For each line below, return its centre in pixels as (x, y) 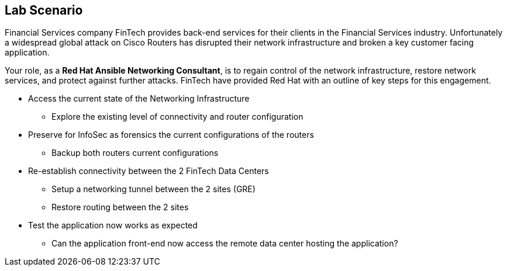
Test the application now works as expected (113, 225)
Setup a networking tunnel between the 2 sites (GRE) (154, 189)
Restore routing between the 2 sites (120, 207)
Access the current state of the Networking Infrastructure (139, 99)
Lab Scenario (44, 10)
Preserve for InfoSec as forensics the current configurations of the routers (171, 135)
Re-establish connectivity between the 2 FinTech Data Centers (149, 171)
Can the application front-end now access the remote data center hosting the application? (225, 244)
